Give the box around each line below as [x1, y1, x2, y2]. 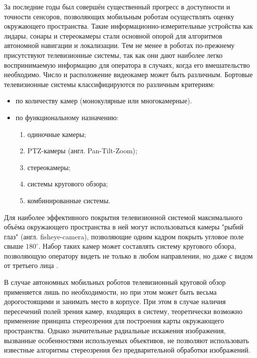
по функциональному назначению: [15, 112, 119, 122]
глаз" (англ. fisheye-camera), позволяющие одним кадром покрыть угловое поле [4, 231, 244, 241]
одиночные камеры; [27, 129, 86, 139]
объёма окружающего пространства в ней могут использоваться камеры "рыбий [4, 222, 244, 232]
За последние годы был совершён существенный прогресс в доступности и [4, 1, 230, 11]
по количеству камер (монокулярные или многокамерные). [15, 95, 192, 106]
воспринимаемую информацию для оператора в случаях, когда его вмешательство [4, 59, 250, 70]
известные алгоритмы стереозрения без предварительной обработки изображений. [4, 345, 251, 355]
